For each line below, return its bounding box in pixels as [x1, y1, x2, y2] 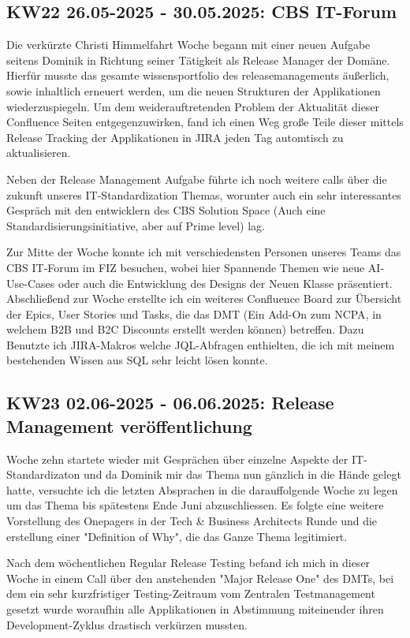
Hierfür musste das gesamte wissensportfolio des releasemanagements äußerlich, [6, 67, 389, 84]
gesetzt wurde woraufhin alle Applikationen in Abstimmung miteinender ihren [6, 601, 384, 617]
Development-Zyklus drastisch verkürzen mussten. [6, 616, 248, 632]
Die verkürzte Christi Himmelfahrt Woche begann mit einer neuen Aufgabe [6, 36, 371, 53]
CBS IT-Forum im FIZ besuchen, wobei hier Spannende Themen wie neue [6, 259, 365, 275]
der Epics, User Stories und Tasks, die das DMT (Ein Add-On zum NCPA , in [6, 305, 382, 322]
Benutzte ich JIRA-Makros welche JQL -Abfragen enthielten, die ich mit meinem [6, 336, 395, 353]
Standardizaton [6, 466, 80, 483]
